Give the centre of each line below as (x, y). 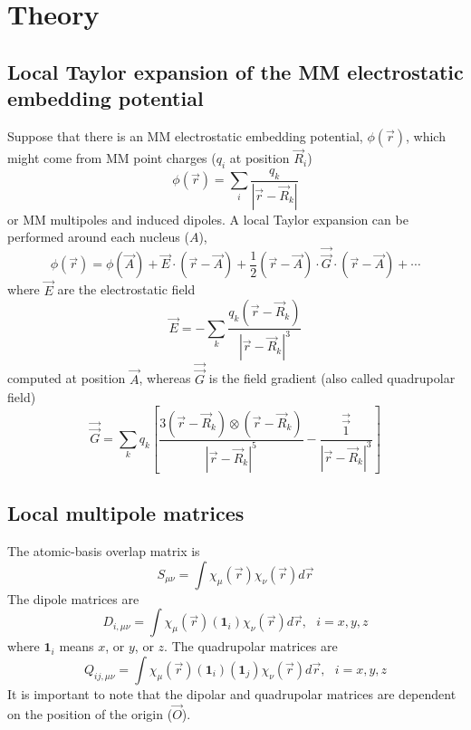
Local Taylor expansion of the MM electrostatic (235, 71)
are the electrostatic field (126, 289)
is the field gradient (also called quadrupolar (332, 378)
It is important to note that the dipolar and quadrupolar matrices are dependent (232, 693)
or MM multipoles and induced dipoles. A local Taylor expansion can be (208, 219)
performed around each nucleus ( (98, 237)
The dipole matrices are (73, 598)
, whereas (165, 378)
